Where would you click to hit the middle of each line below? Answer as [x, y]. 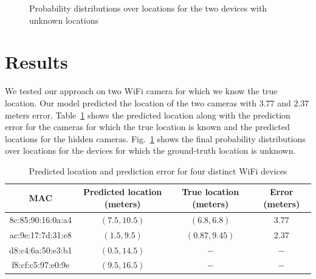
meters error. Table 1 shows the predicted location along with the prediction [148, 115]
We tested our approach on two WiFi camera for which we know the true [141, 91]
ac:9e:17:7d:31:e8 [40, 234]
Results [36, 62]
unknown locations [64, 20]
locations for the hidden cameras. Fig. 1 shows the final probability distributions [155, 138]
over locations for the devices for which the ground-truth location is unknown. [150, 150]
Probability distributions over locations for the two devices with [148, 8]
